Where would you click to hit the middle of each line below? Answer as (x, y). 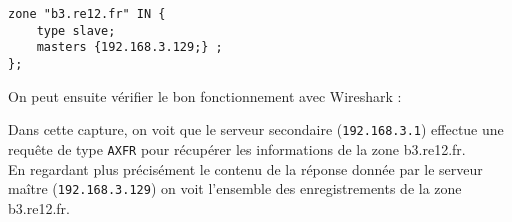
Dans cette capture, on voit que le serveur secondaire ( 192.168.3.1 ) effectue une (256, 129)
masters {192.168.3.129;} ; (129, 47)
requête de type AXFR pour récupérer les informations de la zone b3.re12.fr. (237, 148)
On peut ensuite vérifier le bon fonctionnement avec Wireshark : (205, 95)
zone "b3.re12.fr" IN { (87, 14)
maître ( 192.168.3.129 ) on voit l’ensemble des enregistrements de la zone (235, 188)
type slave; (76, 30)
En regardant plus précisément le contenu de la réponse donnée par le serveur (245, 168)
